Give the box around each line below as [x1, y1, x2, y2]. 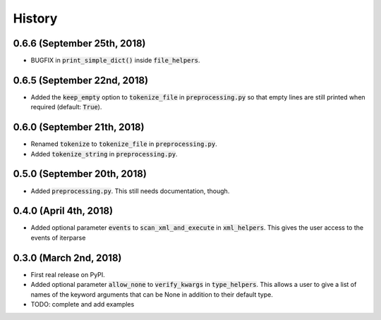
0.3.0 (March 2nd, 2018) [13, 252, 122, 264]
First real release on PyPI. [30, 270, 105, 278]
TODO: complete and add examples [30, 300, 135, 308]
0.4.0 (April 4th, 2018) [13, 205, 113, 217]
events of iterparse [30, 233, 86, 242]
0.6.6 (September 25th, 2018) [13, 37, 146, 49]
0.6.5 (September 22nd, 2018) [13, 74, 148, 86]
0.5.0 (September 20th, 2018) [13, 168, 147, 180]
